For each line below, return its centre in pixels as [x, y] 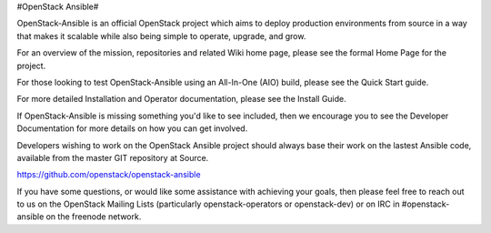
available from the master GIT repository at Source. [113, 157]
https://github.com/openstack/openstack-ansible [109, 175]
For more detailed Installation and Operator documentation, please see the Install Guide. [182, 99]
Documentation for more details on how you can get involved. [132, 128]
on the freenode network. [94, 217]
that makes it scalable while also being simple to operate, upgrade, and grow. [161, 35]
